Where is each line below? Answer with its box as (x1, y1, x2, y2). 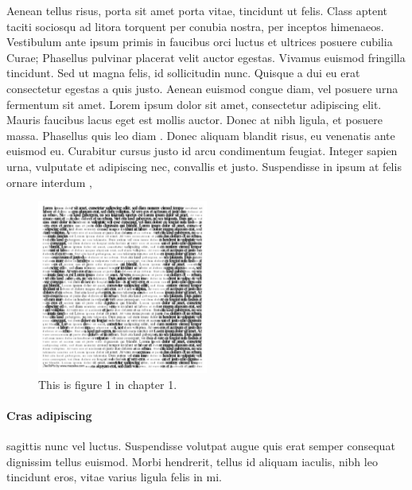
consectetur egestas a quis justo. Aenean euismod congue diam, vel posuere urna (6, 80, 398, 96)
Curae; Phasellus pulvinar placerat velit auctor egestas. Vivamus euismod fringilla (6, 49, 406, 65)
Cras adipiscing (6, 406, 92, 423)
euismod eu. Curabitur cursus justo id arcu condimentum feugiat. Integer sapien (6, 142, 398, 159)
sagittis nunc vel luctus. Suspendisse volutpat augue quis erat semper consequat (6, 437, 395, 454)
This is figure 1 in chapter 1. (38, 375, 177, 392)
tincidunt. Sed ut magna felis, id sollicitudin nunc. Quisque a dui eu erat (6, 64, 360, 81)
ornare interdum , (6, 173, 92, 190)
